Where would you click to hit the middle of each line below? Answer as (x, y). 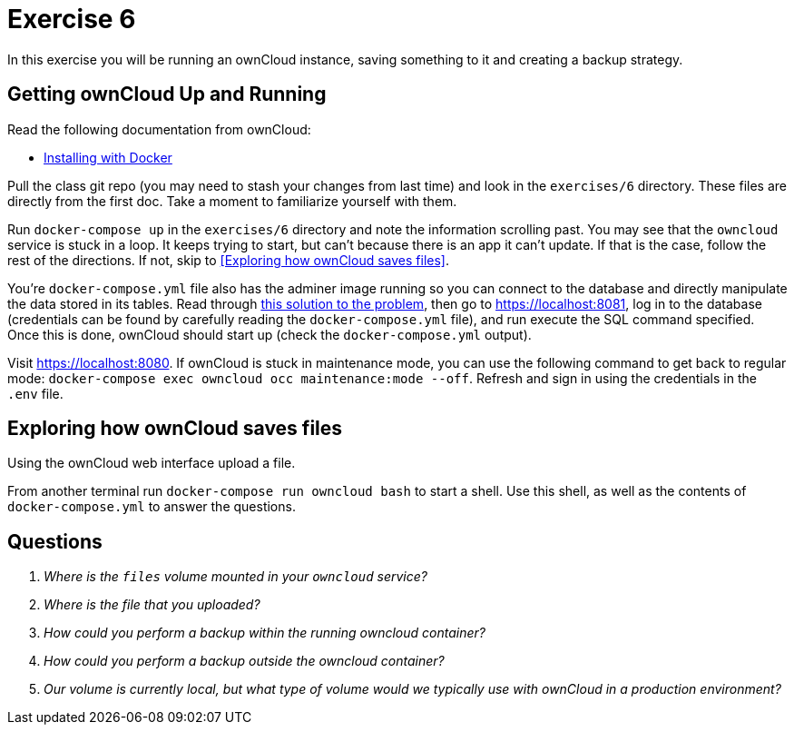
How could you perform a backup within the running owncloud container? (265, 633)
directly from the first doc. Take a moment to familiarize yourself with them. (232, 201)
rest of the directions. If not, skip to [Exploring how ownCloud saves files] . (228, 260)
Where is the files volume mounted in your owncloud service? (235, 577)
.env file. (35, 393)
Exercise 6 (72, 19)
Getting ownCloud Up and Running (167, 94)
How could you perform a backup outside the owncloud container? (244, 661)
